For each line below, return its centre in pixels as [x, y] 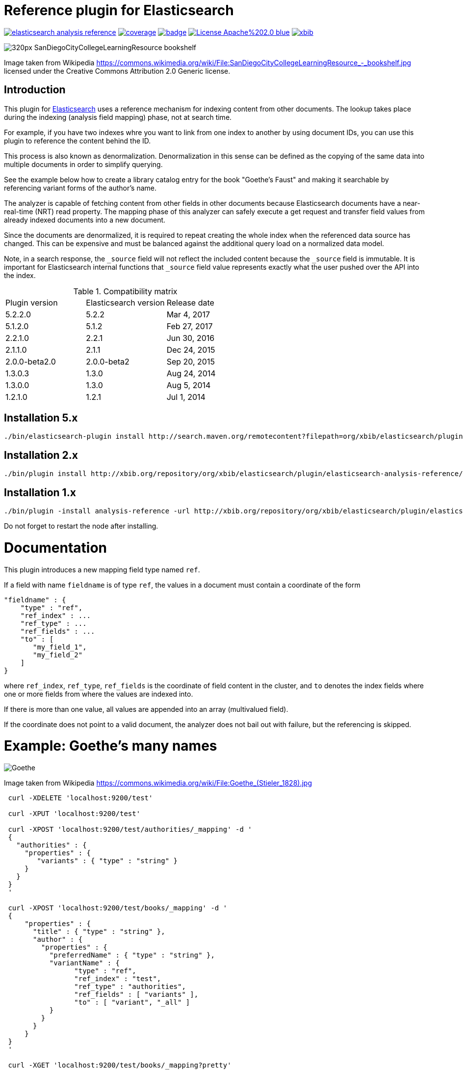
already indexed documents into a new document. [85, 220]
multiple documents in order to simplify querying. [83, 164]
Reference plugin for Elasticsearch [119, 10]
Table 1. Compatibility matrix [125, 291]
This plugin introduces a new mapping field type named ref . [102, 569]
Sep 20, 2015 [191, 361]
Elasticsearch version [125, 302]
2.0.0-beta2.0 [31, 361]
